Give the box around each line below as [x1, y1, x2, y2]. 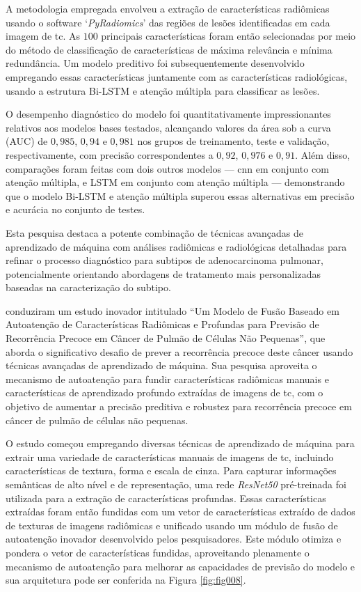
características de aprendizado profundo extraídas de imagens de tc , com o [6, 385, 323, 400]
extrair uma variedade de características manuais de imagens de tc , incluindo [6, 449, 334, 464]
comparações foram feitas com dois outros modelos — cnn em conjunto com [6, 161, 329, 176]
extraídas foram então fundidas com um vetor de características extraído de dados [6, 504, 355, 519]
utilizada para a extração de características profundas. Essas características [6, 490, 326, 505]
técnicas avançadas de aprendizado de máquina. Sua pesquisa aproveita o [6, 358, 317, 373]
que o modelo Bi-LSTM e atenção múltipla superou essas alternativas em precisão [6, 188, 355, 203]
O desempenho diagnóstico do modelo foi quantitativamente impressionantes [6, 107, 331, 121]
